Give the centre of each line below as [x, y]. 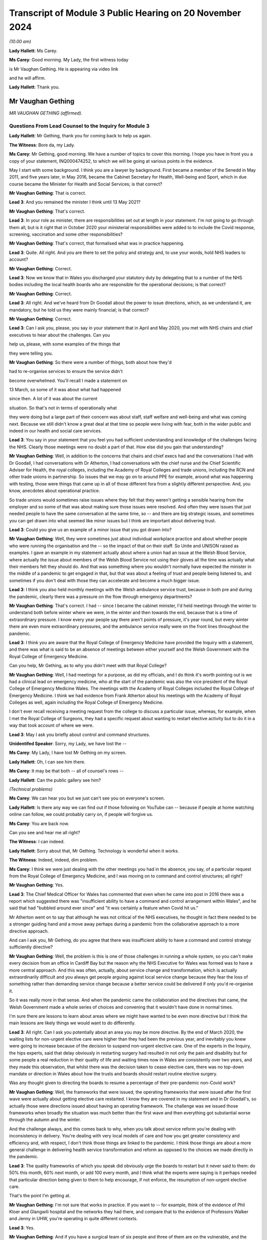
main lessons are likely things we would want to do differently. [72, 1023]
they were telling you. [31, 353]
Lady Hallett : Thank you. [34, 87]
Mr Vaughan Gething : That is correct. [48, 193]
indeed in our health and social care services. [56, 431]
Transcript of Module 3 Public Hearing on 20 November [125, 13]
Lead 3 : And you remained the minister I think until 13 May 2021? [75, 202]
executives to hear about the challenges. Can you [60, 335]
